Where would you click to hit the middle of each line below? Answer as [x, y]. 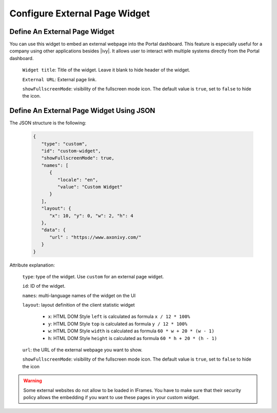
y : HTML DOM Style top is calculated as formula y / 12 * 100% [118, 324]
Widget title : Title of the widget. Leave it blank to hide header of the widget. [106, 70]
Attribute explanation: [32, 265]
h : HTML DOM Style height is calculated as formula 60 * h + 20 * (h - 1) [133, 338]
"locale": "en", [78, 180]
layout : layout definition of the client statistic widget [79, 305]
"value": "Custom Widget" [90, 187]
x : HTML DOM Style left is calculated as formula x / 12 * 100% [119, 316]
